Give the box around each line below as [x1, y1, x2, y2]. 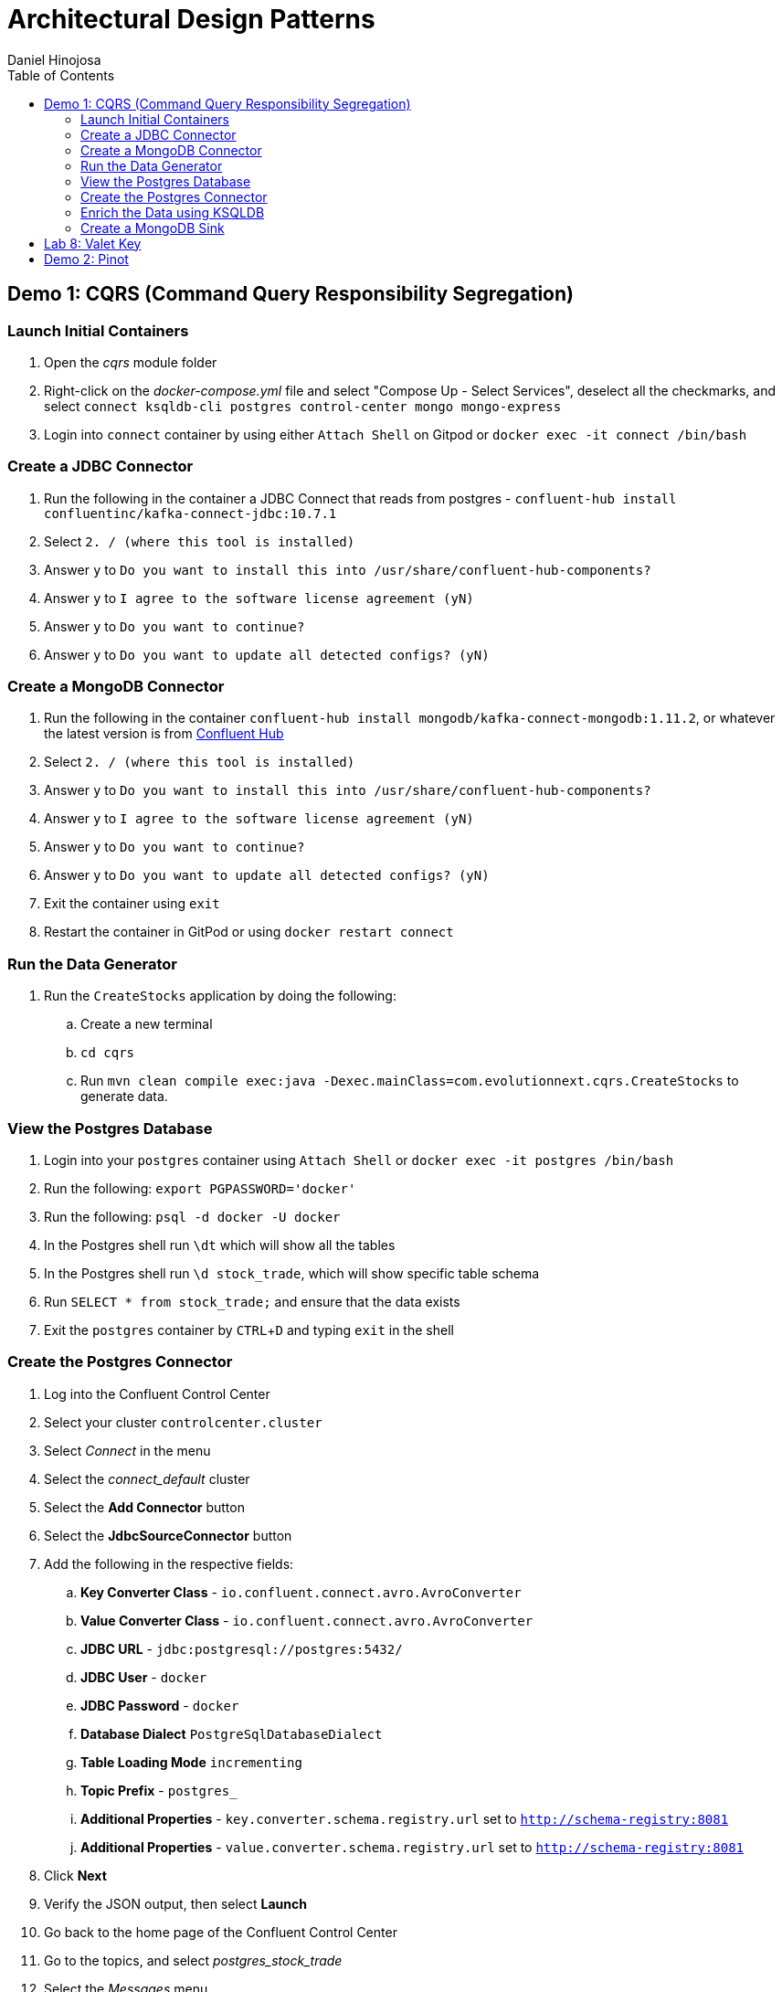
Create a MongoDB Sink [80, 219, 225, 236]
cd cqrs [80, 1045, 135, 1061]
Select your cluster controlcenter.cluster [44, 1414, 322, 1430]
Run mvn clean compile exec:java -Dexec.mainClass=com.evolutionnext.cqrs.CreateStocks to [80, 1073, 739, 1089]
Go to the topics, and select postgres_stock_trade [44, 1952, 343, 1968]
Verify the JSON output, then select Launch [44, 1895, 307, 1912]
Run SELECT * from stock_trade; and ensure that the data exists [44, 1293, 460, 1309]
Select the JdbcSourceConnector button [44, 1527, 292, 1543]
